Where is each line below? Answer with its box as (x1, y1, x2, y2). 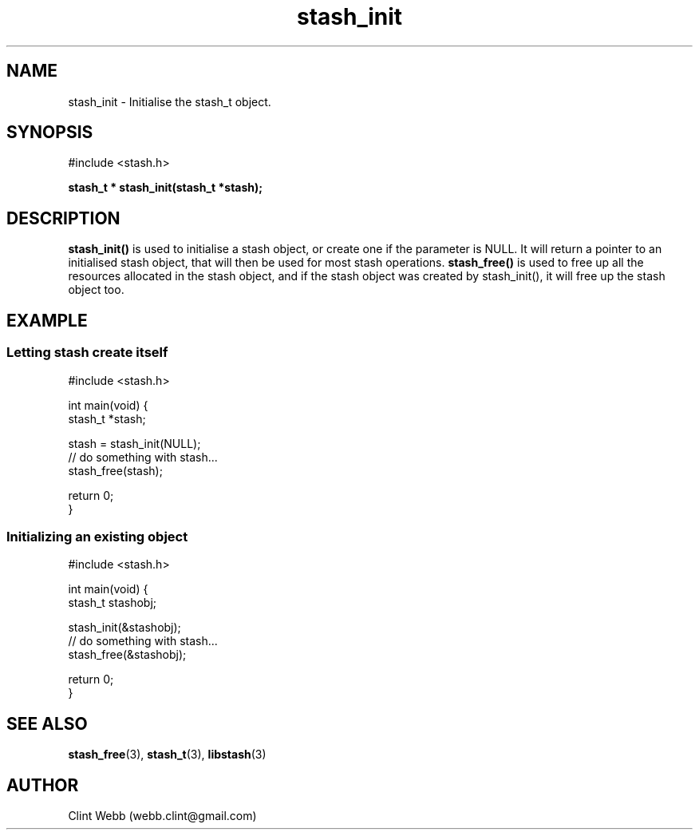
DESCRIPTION (6, 208, 120, 228)
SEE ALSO (6, 713, 88, 734)
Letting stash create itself (6, 344, 168, 361)
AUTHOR (6, 775, 79, 795)
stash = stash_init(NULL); (68, 436, 201, 450)
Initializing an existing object (6, 528, 188, 545)
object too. (68, 283, 124, 297)
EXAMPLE (6, 310, 88, 331)
